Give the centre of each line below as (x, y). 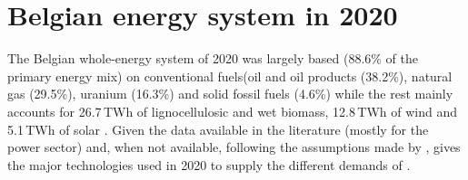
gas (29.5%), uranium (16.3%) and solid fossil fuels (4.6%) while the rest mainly (230, 94)
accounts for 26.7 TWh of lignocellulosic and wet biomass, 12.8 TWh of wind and (233, 111)
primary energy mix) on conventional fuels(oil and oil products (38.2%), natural (230, 76)
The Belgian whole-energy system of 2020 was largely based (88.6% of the (213, 58)
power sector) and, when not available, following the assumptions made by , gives (234, 147)
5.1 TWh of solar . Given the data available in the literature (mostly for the (218, 129)
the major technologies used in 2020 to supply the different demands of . (209, 164)
